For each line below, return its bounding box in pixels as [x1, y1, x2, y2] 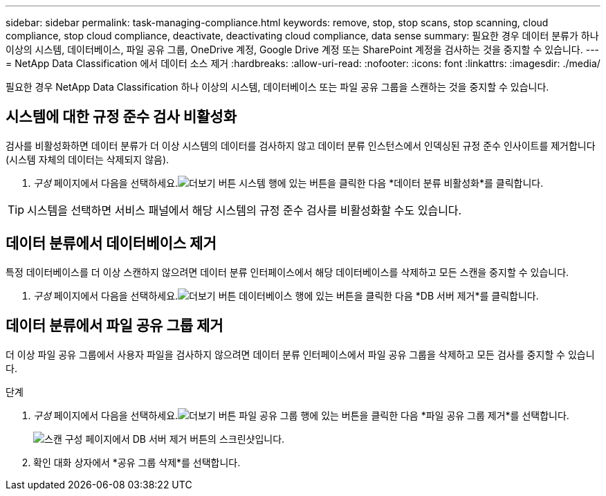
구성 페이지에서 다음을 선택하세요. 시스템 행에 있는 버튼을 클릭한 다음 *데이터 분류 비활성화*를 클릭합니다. [33, 176, 544, 189]
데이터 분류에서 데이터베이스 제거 [6, 235, 217, 252]
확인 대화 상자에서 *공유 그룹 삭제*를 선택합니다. [33, 456, 241, 468]
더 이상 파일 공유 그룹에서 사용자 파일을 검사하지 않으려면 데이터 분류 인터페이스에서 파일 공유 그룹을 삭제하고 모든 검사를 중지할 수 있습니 [6, 348, 595, 360]
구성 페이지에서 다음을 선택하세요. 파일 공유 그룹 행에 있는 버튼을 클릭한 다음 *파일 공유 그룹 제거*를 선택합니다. [33, 409, 569, 421]
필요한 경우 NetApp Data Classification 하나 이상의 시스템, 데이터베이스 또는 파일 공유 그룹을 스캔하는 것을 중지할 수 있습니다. [6, 81, 549, 93]
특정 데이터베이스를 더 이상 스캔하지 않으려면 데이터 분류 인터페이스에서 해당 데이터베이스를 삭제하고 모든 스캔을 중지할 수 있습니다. [6, 266, 569, 278]
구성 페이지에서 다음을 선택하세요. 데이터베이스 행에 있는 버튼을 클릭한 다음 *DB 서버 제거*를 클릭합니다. [33, 289, 539, 302]
